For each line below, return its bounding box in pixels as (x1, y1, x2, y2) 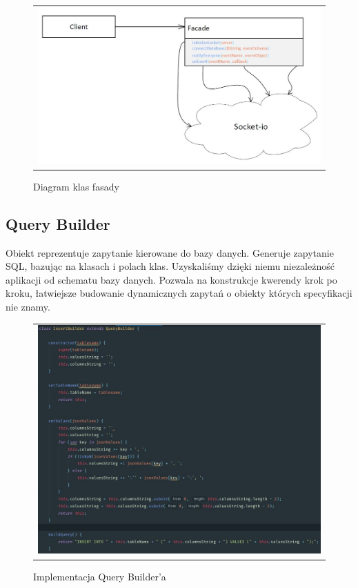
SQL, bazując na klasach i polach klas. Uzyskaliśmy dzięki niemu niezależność (6, 259, 335, 273)
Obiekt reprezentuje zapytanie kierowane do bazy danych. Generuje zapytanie (6, 245, 334, 259)
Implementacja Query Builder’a (33, 569, 166, 583)
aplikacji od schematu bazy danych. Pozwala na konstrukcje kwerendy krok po (6, 272, 337, 286)
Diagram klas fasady (33, 179, 119, 193)
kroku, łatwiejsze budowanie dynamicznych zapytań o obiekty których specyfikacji (6, 286, 352, 300)
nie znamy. (6, 300, 50, 314)
